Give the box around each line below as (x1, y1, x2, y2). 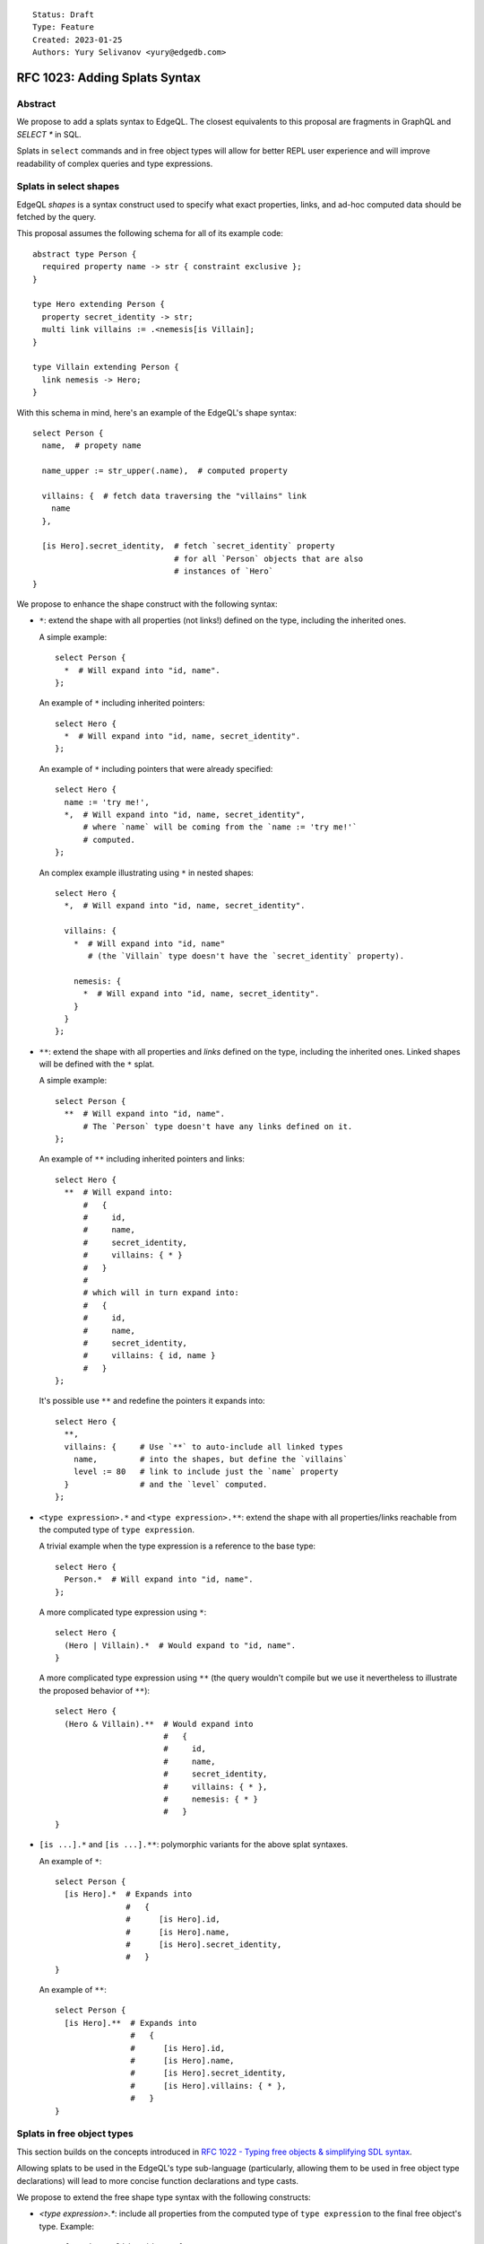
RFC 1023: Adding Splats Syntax (16, 70, 202, 85)
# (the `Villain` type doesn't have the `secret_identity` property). (88, 951, 405, 960)
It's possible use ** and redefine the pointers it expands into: (39, 1396, 265, 1407)
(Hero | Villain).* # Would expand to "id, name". (64, 1640, 296, 1651)
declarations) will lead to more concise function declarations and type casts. (16, 2175, 299, 2186)
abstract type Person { (32, 249, 137, 259)
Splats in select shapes (16, 180, 120, 193)
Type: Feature (32, 22, 94, 32)
